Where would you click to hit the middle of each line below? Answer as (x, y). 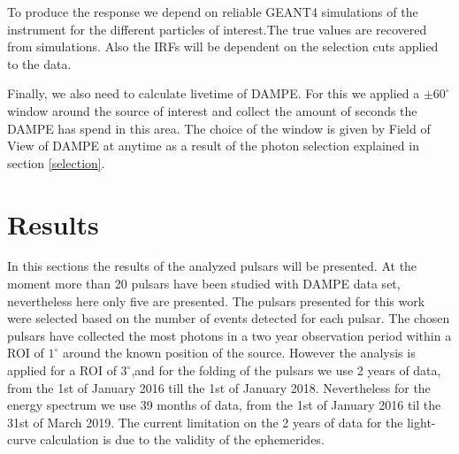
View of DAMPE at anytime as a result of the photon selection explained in (213, 146)
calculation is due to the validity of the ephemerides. (182, 439)
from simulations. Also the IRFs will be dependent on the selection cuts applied (223, 46)
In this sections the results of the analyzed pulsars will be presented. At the (212, 266)
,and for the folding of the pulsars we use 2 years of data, (286, 370)
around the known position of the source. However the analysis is (239, 353)
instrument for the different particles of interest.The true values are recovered (217, 29)
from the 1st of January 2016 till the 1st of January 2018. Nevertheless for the (219, 387)
